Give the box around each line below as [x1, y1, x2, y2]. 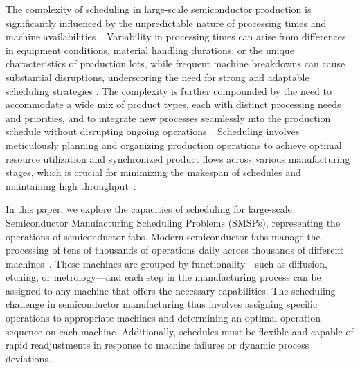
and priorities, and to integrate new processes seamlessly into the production [6, 110, 331, 125]
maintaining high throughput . [6, 178, 136, 193]
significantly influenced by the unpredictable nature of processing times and [6, 15, 327, 30]
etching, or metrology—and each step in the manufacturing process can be [6, 270, 321, 284]
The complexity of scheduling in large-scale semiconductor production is [6, 2, 312, 16]
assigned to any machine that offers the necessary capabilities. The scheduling [6, 283, 336, 297]
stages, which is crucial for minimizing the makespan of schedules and [6, 165, 301, 179]
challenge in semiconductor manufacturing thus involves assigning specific [6, 297, 318, 311]
